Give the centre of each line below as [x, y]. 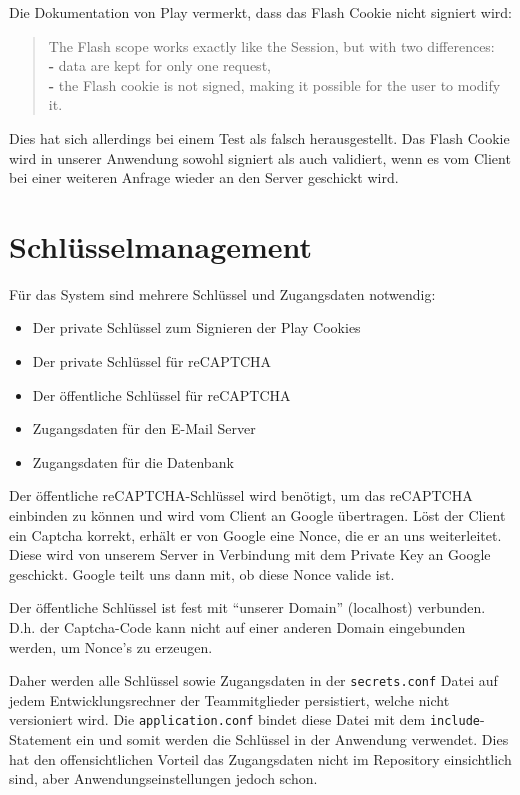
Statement [40, 739]
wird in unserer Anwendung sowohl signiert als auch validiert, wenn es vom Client [260, 157]
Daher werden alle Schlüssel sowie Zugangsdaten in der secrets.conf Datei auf [253, 680]
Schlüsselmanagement [161, 245]
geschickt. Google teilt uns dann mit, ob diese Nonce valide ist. [202, 573]
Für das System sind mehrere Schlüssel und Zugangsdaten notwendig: [222, 293]
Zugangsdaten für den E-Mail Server [144, 428]
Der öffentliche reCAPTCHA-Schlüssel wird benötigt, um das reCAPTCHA [241, 495]
